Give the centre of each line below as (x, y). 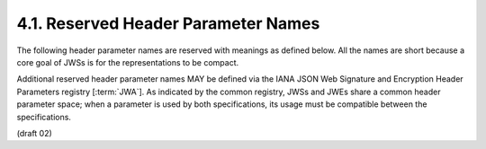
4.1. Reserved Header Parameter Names (168, 23)
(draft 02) (35, 133)
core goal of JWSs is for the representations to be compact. (128, 62)
